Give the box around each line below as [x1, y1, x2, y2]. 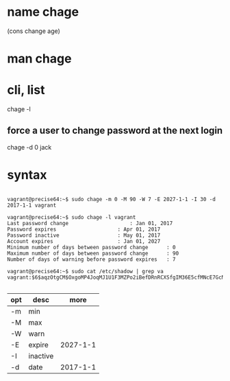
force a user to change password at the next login [7, 125, 223, 137]
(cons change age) [7, 27, 60, 35]
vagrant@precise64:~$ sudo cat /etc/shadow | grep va [7, 268, 164, 275]
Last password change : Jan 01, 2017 [7, 220, 173, 227]
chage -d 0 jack [7, 143, 52, 151]
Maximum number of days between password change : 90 [7, 250, 179, 257]
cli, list [7, 82, 45, 98]
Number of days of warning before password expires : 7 [7, 255, 176, 263]
